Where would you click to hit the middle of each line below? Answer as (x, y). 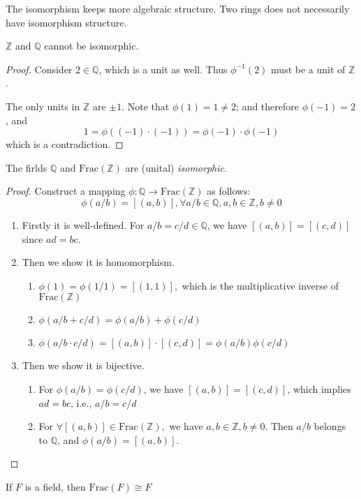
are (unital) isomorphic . (176, 167)
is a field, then (55, 486)
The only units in (43, 106)
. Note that (146, 106)
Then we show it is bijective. (83, 365)
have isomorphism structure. (66, 22)
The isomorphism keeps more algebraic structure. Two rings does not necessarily (178, 8)
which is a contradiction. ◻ (65, 144)
